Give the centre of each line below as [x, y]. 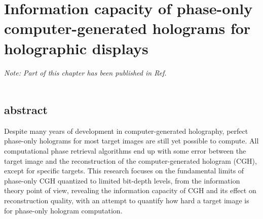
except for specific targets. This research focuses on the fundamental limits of [124, 171]
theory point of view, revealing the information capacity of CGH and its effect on [130, 190]
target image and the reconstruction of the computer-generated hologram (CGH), [130, 160]
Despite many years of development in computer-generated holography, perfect [126, 131]
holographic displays [76, 48]
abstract [26, 110]
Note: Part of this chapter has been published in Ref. [85, 72]
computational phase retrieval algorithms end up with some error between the [125, 151]
